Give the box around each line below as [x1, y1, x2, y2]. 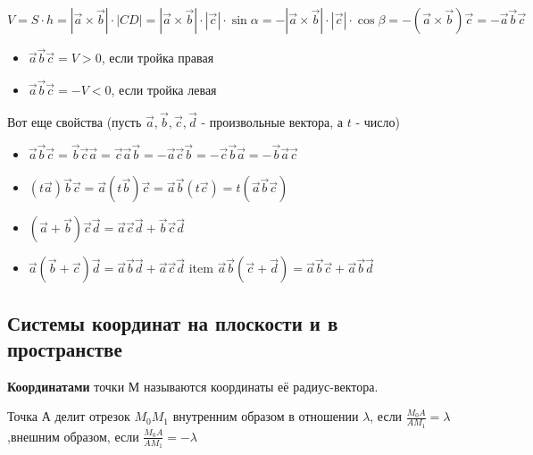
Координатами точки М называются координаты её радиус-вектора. [7, 376, 379, 395]
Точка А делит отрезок [7, 407, 130, 426]
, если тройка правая [101, 48, 214, 67]
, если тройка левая [111, 80, 217, 99]
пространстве [7, 335, 122, 363]
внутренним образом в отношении [172, 407, 359, 426]
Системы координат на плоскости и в [7, 308, 338, 336]
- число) [355, 112, 400, 131]
